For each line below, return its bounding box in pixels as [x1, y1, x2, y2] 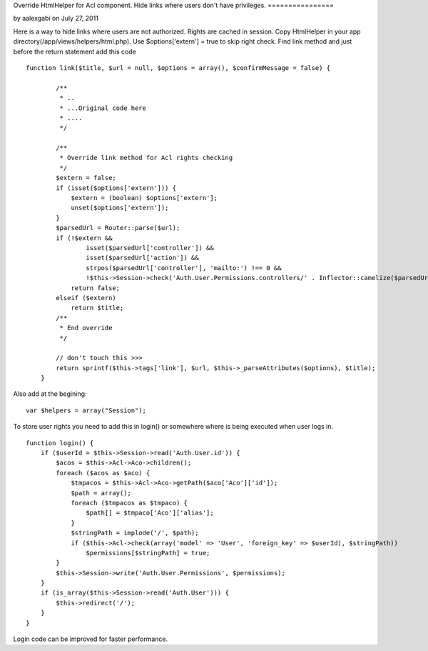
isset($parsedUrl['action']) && [86, 254, 199, 262]
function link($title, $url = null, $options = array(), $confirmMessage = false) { [26, 64, 331, 71]
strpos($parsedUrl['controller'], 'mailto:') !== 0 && [86, 264, 282, 272]
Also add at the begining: [13, 389, 87, 398]
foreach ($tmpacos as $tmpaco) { [71, 499, 188, 507]
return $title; [71, 304, 124, 312]
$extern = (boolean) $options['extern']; [71, 194, 218, 202]
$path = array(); [71, 489, 132, 497]
